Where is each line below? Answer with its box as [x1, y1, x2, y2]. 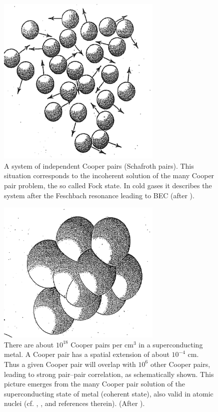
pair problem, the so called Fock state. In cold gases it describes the [4, 180, 212, 190]
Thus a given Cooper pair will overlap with [4, 358, 136, 369]
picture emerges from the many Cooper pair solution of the [4, 378, 185, 389]
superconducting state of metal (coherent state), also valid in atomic [4, 388, 213, 398]
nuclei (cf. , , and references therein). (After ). [4, 398, 145, 408]
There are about [4, 339, 54, 349]
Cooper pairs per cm [70, 339, 133, 349]
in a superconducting [138, 339, 203, 349]
